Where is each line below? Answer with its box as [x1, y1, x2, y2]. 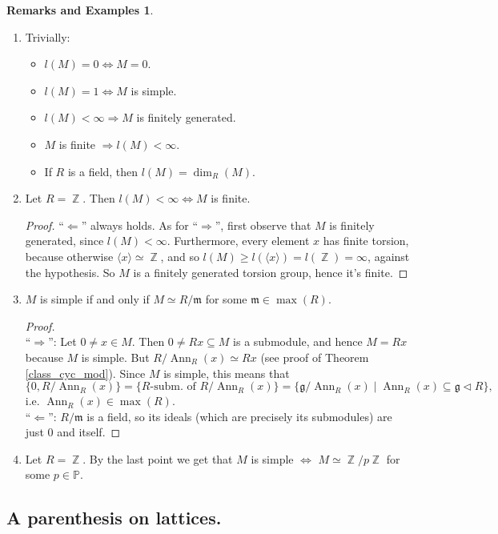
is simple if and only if [40, 291, 150, 307]
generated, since [25, 232, 104, 249]
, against [367, 247, 410, 264]
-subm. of [150, 381, 196, 393]
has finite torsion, [323, 232, 409, 249]
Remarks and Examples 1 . [6, 2, 154, 18]
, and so [160, 247, 199, 264]
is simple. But [81, 348, 150, 365]
